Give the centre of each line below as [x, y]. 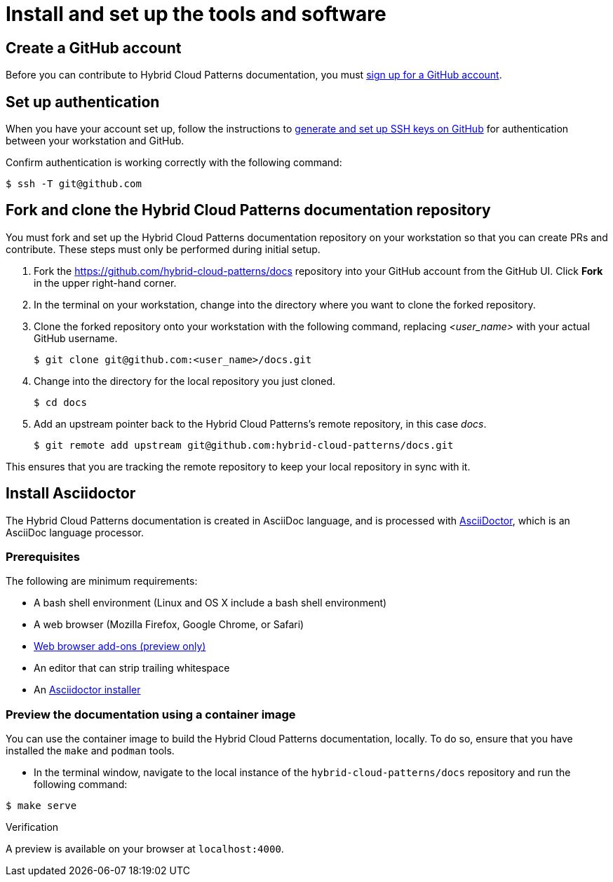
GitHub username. [76, 338]
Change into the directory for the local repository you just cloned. [185, 381]
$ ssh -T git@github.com [74, 184]
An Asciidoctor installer [87, 690]
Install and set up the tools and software [196, 14]
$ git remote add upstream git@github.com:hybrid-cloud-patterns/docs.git [244, 445]
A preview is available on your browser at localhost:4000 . [145, 849]
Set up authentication [83, 102]
